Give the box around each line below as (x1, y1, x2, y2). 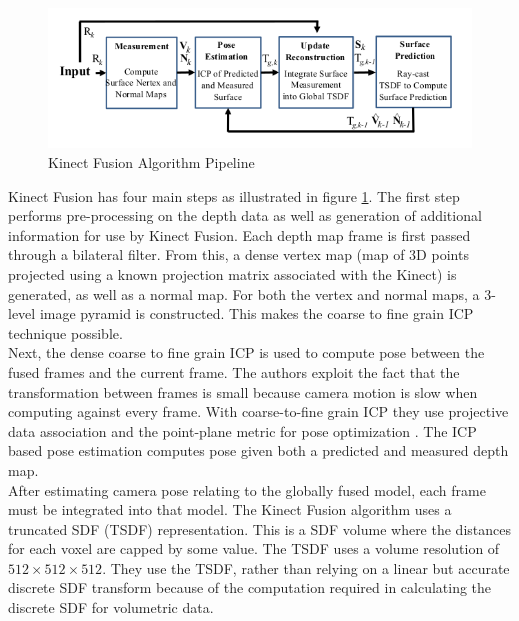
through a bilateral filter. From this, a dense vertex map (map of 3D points (8, 244, 469, 265)
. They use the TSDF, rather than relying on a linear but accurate (102, 557, 510, 578)
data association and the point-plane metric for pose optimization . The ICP (8, 420, 477, 441)
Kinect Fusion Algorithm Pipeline (48, 152, 255, 172)
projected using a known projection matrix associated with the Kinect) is (8, 263, 457, 284)
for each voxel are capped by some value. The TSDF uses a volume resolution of (8, 538, 500, 559)
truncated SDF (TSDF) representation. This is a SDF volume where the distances (8, 518, 511, 539)
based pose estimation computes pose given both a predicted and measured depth (8, 440, 509, 461)
